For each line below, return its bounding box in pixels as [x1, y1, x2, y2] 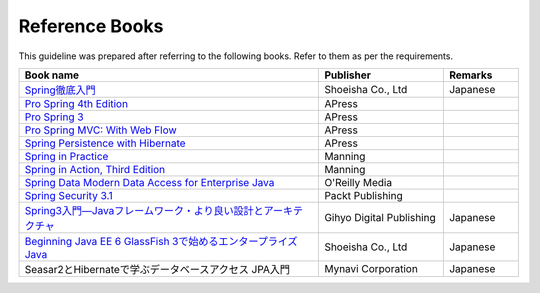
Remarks [448, 68, 493, 82]
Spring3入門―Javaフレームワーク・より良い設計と [24, 203, 264, 217]
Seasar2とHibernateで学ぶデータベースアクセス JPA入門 [24, 262, 290, 276]
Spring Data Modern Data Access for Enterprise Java [24, 175, 275, 189]
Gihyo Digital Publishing [324, 210, 436, 224]
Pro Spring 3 [24, 110, 84, 124]
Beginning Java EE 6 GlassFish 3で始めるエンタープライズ [24, 234, 299, 248]
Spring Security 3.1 [24, 188, 114, 202]
